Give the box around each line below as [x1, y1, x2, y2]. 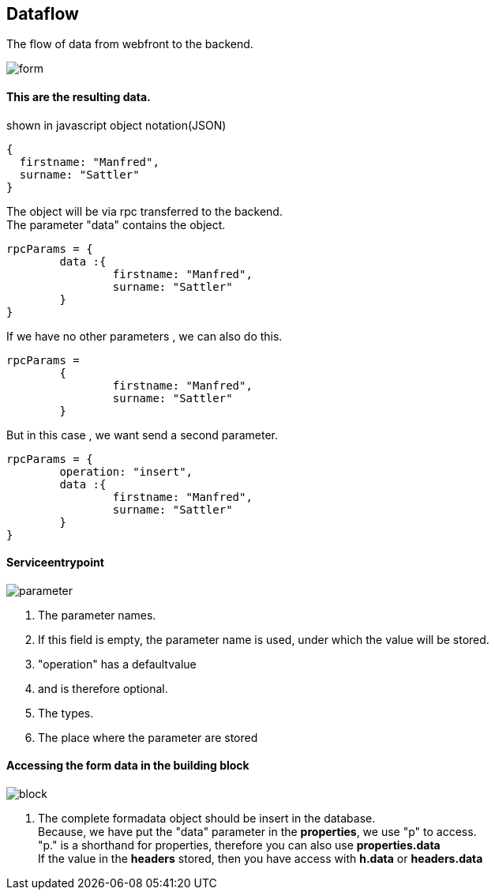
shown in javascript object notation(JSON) [6, 118, 227, 132]
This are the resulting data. [6, 90, 151, 104]
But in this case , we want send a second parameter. [6, 427, 279, 442]
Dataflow [6, 4, 79, 24]
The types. [38, 706, 94, 720]
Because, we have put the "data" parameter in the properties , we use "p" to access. [38, 825, 477, 839]
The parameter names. [38, 608, 156, 622]
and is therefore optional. [38, 681, 168, 695]
